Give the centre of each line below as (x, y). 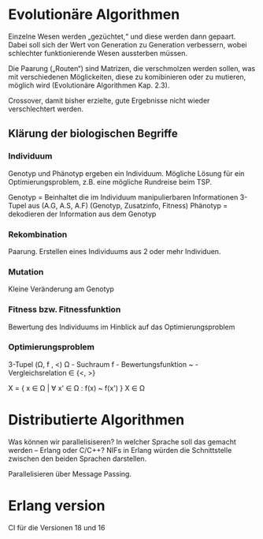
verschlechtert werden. (46, 109)
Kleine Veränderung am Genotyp (61, 289)
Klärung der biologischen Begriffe (93, 134)
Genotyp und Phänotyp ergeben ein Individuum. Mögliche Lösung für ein (126, 173)
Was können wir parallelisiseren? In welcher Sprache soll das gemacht (122, 442)
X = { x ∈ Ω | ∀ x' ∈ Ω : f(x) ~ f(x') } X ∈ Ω (77, 387)
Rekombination (38, 234)
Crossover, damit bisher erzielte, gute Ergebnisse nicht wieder (109, 100)
